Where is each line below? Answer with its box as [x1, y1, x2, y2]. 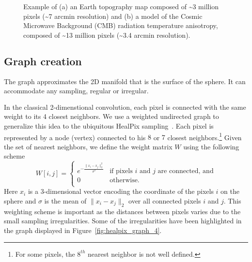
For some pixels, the [15, 248, 75, 259]
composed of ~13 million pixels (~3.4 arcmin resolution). [23, 29, 190, 40]
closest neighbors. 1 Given [167, 131, 242, 142]
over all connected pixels [128, 195, 201, 205]
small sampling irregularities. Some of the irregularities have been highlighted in [4, 216, 242, 226]
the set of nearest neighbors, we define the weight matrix [4, 141, 173, 151]
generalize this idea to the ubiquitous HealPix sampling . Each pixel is [4, 120, 214, 131]
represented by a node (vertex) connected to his [4, 132, 146, 142]
